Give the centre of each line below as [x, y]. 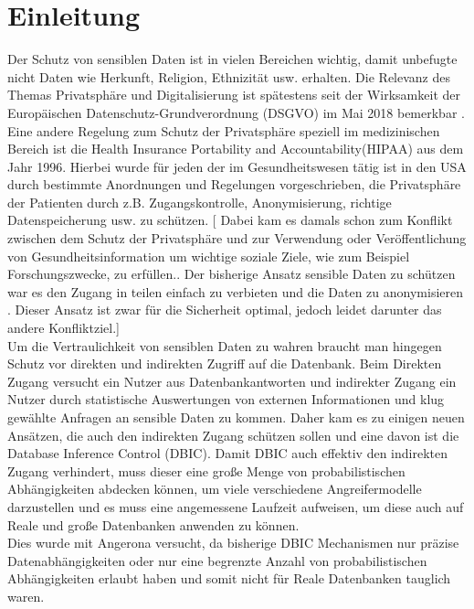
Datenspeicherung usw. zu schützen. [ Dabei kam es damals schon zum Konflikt [230, 220]
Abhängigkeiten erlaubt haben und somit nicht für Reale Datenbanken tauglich [229, 578]
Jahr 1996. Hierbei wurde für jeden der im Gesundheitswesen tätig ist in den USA [237, 166]
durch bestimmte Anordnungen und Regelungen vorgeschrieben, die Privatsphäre [234, 184]
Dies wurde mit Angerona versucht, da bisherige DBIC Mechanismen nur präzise [233, 543]
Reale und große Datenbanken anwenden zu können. [153, 524]
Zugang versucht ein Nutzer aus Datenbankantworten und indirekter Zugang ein [232, 381]
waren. [26, 596]
